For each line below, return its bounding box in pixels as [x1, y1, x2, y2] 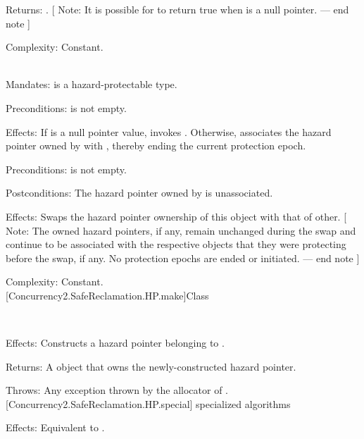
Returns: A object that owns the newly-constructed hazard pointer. [6, 359, 296, 373]
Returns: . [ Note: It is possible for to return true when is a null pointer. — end [6, 2, 349, 16]
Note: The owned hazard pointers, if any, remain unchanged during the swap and [6, 223, 356, 237]
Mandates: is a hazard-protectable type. [6, 77, 177, 92]
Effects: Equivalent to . [6, 420, 105, 435]
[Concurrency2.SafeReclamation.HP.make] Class [6, 287, 209, 302]
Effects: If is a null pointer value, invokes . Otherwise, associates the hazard [6, 124, 332, 139]
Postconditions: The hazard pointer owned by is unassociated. [6, 185, 273, 200]
